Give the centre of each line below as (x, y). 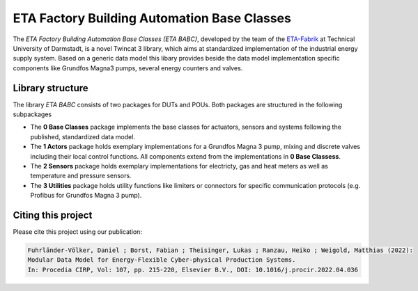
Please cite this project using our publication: (78, 232)
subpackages (32, 114)
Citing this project (53, 215)
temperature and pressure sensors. (81, 176)
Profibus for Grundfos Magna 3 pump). (86, 196)
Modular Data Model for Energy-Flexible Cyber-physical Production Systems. (162, 260)
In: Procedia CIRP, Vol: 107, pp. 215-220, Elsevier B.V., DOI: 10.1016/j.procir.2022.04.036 (193, 269)
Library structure (51, 88)
